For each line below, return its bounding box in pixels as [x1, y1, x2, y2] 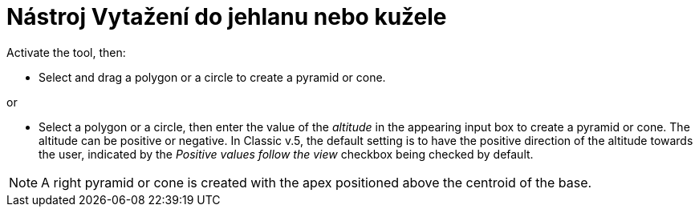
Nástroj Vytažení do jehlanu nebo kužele [6, 3, 447, 30]
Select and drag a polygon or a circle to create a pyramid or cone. [39, 70, 386, 84]
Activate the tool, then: [6, 45, 126, 59]
